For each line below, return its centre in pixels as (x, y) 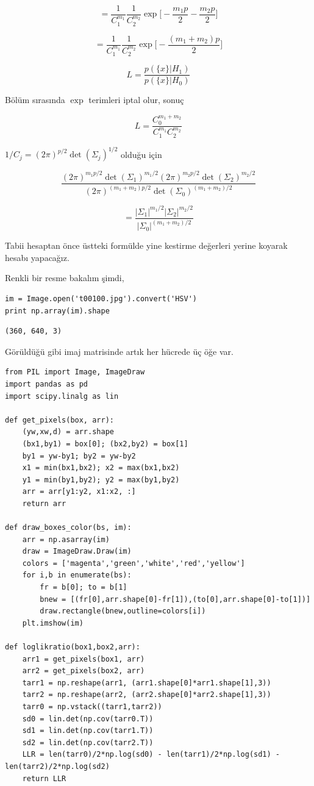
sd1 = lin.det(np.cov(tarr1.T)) (88, 731)
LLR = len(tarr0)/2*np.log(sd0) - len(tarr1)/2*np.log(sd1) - (151, 755)
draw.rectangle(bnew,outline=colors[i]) (123, 611)
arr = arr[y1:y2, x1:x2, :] (79, 492)
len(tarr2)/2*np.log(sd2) (57, 766)
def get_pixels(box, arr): (59, 420)
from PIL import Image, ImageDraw (75, 372)
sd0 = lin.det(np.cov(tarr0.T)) (88, 719)
